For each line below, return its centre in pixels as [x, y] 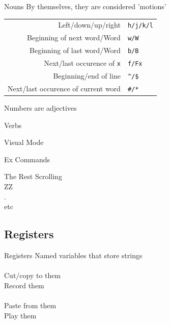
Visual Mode [24, 142]
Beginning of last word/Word [75, 50]
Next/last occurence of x [82, 63]
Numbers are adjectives [40, 108]
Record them [24, 285]
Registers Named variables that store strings [73, 255]
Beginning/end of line [87, 76]
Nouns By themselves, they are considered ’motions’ [85, 6]
